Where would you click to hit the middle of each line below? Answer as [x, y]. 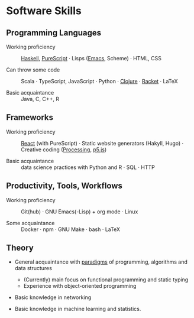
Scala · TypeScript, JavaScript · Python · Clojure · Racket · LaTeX [100, 81]
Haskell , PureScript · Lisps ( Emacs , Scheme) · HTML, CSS [91, 58]
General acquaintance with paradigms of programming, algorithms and [101, 262]
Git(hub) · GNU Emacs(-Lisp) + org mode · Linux [80, 212]
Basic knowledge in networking [53, 297]
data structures [33, 268]
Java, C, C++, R [40, 99]
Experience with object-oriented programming [80, 286]
